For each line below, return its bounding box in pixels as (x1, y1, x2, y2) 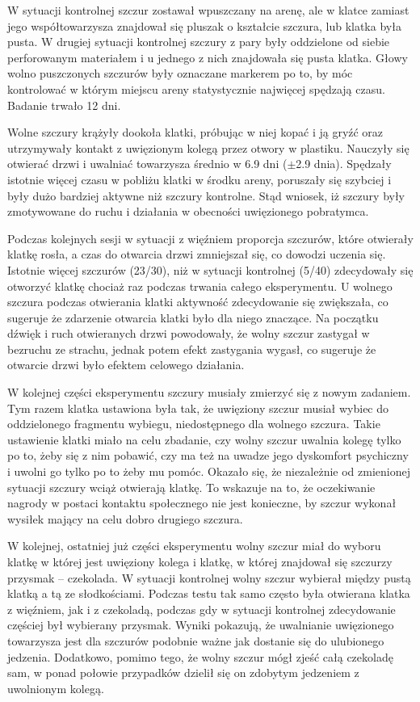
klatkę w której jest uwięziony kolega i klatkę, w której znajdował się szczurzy (7, 553, 393, 570)
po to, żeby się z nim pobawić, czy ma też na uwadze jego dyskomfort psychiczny (7, 447, 409, 464)
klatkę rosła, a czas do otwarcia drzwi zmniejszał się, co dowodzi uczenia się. (7, 246, 386, 263)
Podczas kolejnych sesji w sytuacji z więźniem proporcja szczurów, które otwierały (7, 229, 414, 246)
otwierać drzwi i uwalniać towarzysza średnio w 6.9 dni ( (7, 155, 288, 172)
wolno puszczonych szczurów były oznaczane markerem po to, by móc (7, 65, 353, 82)
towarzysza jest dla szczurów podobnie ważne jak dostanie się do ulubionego (7, 632, 384, 649)
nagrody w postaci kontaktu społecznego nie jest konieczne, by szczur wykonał (7, 494, 397, 511)
